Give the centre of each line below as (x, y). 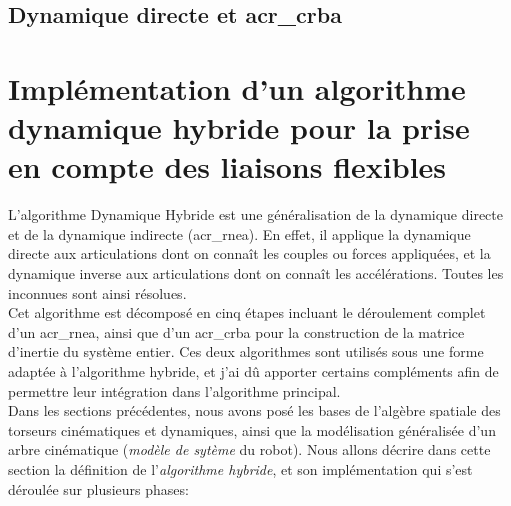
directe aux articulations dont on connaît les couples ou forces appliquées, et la (249, 253)
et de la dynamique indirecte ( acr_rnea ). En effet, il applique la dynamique (239, 233)
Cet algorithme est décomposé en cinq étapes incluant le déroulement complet (247, 312)
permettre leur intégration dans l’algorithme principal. (174, 390)
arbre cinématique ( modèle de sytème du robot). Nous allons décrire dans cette (249, 449)
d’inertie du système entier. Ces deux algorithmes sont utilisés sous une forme (246, 351)
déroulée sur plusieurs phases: (98, 488)
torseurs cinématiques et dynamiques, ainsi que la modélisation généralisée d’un (252, 429)
